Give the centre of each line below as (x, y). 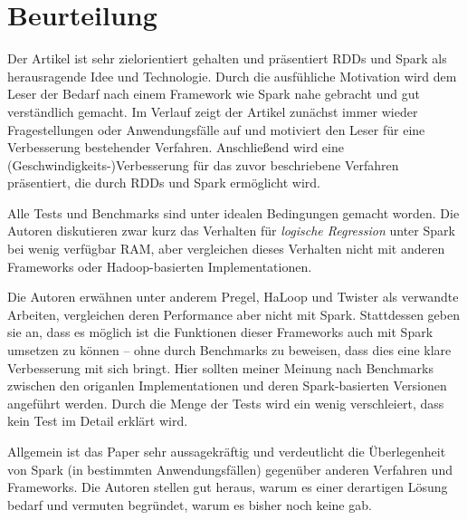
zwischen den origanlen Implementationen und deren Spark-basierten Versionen (227, 385)
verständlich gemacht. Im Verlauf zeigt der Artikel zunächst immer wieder (213, 111)
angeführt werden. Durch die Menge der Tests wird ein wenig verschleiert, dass (226, 403)
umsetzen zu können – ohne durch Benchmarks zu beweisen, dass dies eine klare (229, 350)
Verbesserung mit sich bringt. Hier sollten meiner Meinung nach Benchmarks (220, 367)
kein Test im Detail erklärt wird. (98, 421)
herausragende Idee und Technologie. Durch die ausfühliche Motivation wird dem (232, 76)
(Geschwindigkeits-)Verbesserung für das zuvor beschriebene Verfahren (203, 164)
